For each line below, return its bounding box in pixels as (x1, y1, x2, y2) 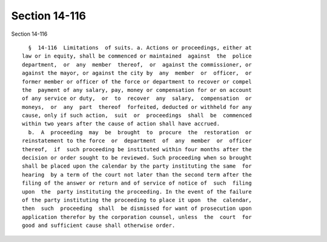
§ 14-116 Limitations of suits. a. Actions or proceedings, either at (28, 44, 252, 51)
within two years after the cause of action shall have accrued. (22, 120, 220, 127)
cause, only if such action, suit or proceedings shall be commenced (22, 112, 252, 119)
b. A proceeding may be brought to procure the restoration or (28, 129, 252, 136)
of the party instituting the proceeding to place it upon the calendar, (22, 197, 252, 203)
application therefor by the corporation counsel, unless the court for (22, 214, 252, 220)
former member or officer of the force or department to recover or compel (22, 78, 252, 85)
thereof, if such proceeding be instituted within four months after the (22, 146, 252, 152)
